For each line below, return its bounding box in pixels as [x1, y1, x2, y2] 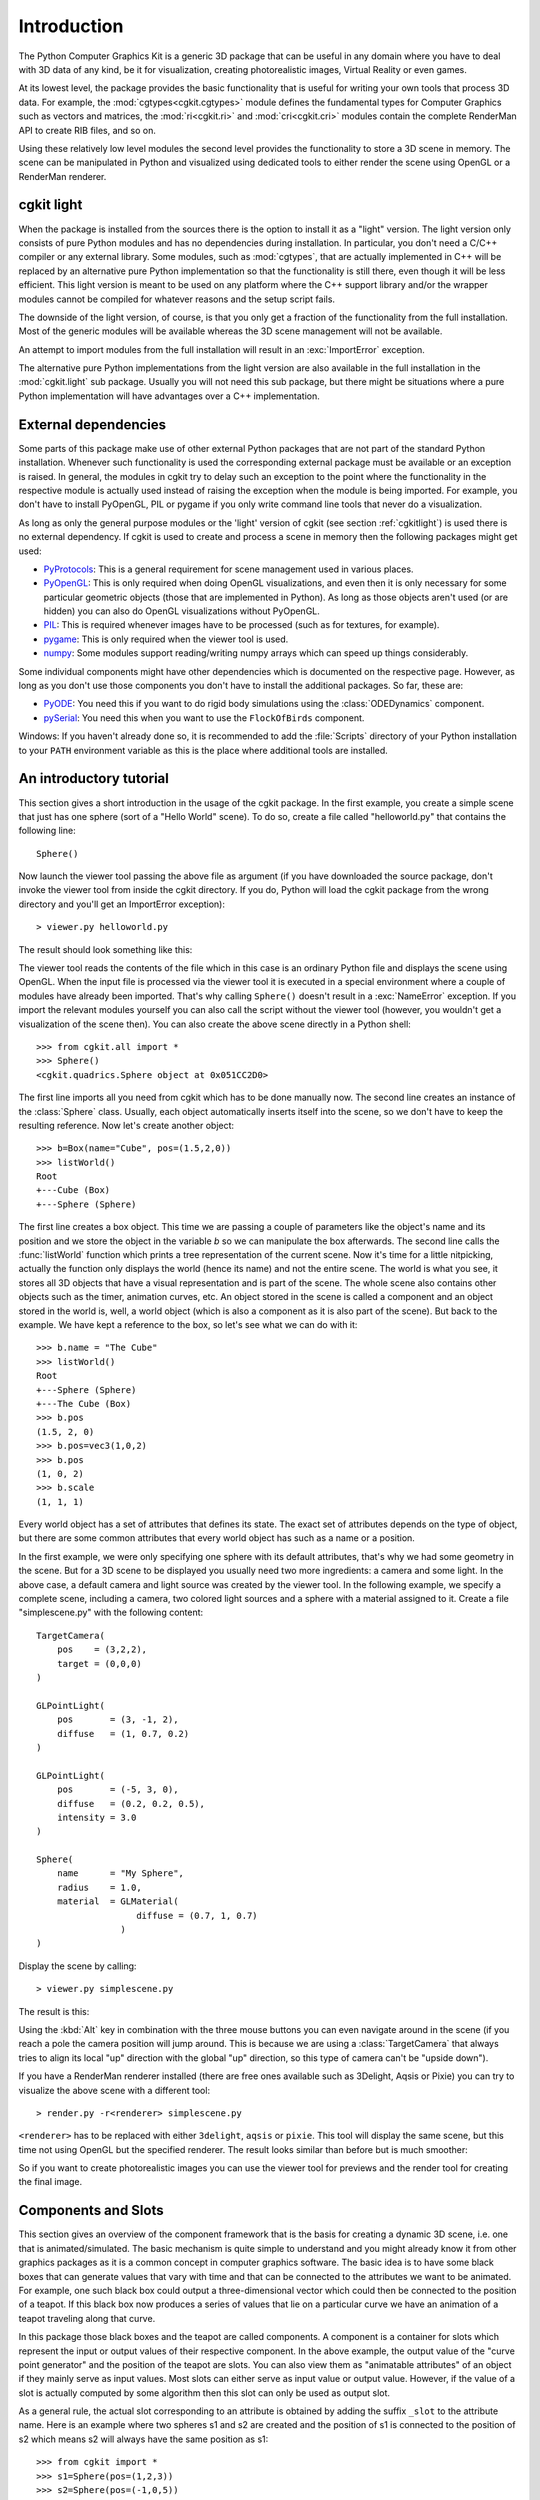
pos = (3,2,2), [56, 1644, 148, 1655]
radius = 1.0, [56, 1881, 142, 1893]
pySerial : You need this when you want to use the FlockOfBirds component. [43, 711, 365, 724]
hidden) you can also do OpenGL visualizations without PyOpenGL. [43, 605, 320, 617]
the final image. [18, 2176, 83, 2188]
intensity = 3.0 [56, 1811, 137, 1823]
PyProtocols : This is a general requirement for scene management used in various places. [43, 563, 414, 575]
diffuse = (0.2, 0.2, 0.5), [56, 1798, 205, 1809]
